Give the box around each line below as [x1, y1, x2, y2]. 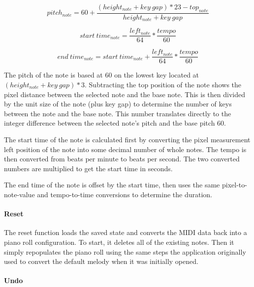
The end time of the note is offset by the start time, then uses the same [4, 180, 220, 190]
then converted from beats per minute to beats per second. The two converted [4, 154, 240, 164]
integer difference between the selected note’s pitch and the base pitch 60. [4, 118, 226, 128]
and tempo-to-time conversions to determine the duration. [37, 189, 212, 199]
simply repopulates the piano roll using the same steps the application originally [4, 246, 246, 257]
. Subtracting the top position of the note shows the [85, 79, 242, 89]
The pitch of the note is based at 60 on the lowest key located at [4, 70, 199, 80]
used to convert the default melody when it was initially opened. [4, 256, 198, 266]
